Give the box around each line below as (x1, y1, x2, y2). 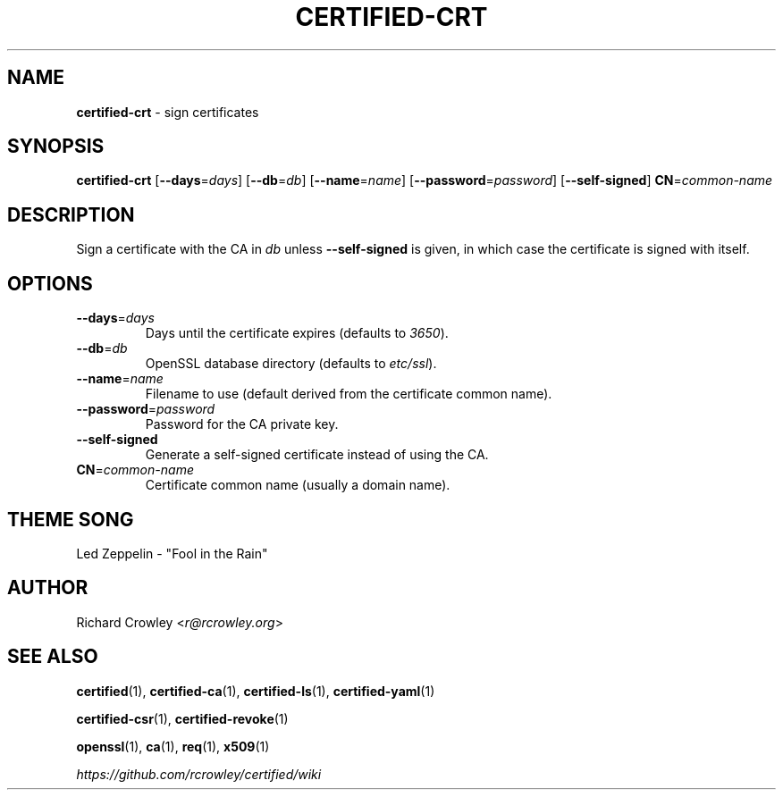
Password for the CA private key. (145, 416, 339, 432)
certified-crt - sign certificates (76, 104, 259, 120)
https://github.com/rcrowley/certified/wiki (76, 766, 322, 782)
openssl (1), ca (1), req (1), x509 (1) (76, 738, 270, 754)
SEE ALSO (7, 645, 98, 668)
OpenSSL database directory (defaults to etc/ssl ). (145, 356, 437, 372)
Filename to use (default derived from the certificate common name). (145, 386, 552, 402)
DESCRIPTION (7, 203, 135, 226)
